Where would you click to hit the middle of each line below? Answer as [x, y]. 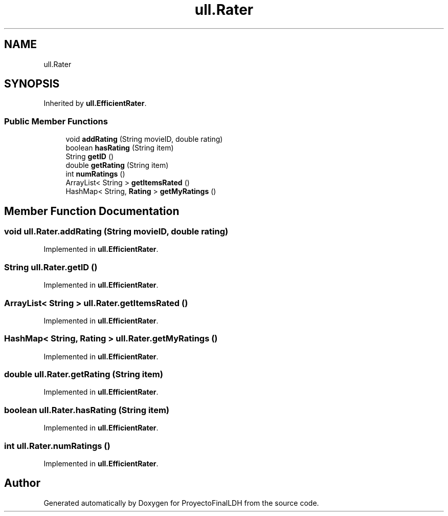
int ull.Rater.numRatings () [57, 446]
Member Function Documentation [92, 211]
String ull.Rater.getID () [51, 267]
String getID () [90, 157]
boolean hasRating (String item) [120, 148]
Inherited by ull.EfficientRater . [95, 103]
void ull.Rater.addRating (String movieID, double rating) [116, 232]
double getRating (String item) [117, 165]
